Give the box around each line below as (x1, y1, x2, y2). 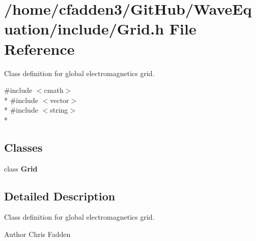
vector (50, 94, 69, 105)
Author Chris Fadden (4, 229, 71, 239)
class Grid (4, 163, 38, 174)
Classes (4, 139, 43, 155)
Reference (4, 38, 75, 59)
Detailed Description (4, 188, 116, 203)
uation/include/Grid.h (4, 18, 164, 39)
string (50, 105, 68, 115)
